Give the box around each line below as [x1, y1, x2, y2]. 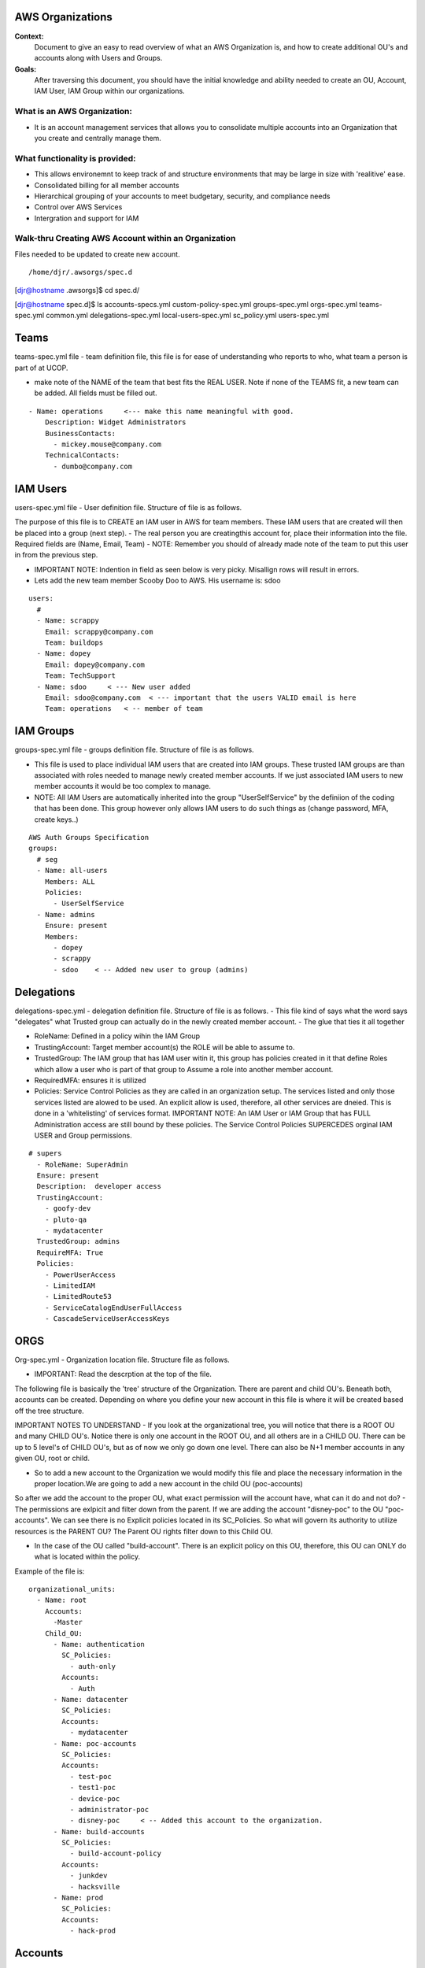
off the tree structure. [14, 1406, 84, 1415]
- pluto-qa [44, 1215, 87, 1224]
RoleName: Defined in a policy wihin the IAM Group [34, 1031, 201, 1041]
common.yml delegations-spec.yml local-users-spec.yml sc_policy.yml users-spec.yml [46, 311, 330, 320]
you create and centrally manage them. [34, 134, 161, 142]
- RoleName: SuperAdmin [36, 1160, 129, 1169]
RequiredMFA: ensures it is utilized [34, 1075, 146, 1085]
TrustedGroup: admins [36, 1237, 120, 1246]
